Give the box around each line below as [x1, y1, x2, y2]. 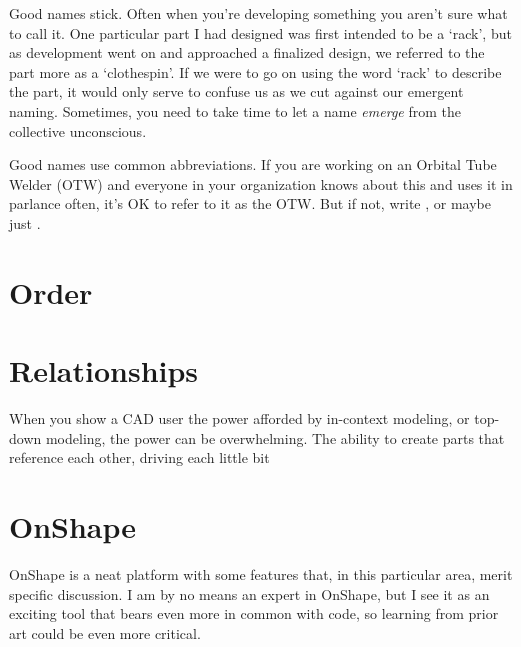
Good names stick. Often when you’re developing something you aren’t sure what [9, 3, 508, 23]
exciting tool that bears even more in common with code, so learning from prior [9, 603, 499, 624]
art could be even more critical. [9, 622, 201, 643]
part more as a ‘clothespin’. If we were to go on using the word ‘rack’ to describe [9, 61, 502, 82]
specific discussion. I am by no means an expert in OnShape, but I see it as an [9, 583, 490, 604]
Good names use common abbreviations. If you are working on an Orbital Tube [9, 154, 497, 175]
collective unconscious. [9, 120, 147, 141]
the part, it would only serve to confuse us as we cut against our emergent [9, 81, 464, 102]
